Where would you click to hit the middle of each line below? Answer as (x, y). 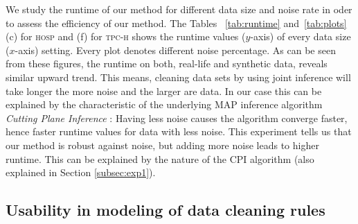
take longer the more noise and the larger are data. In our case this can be (164, 91)
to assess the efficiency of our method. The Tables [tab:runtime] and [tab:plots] (176, 23)
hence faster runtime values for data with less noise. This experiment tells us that (179, 131)
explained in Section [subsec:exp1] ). (81, 172)
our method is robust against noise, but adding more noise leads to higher (162, 145)
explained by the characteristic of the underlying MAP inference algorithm (164, 104)
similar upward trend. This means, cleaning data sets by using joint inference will (178, 77)
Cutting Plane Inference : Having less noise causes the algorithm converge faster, (177, 118)
